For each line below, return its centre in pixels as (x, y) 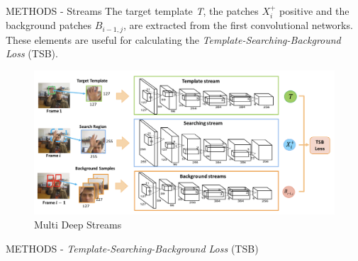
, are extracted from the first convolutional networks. (238, 25)
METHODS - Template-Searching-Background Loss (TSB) (132, 248)
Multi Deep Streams (78, 224)
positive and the (314, 11)
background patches (49, 25)
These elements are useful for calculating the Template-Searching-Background (173, 39)
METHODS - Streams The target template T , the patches (132, 11)
